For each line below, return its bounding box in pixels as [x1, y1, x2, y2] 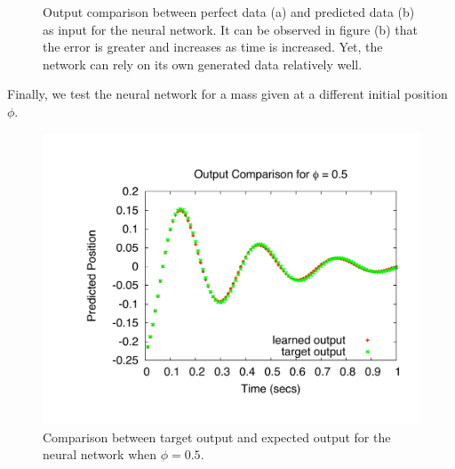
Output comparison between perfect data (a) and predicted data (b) [43, 3, 415, 20]
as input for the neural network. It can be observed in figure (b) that [43, 20, 418, 38]
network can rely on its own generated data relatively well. [43, 54, 363, 73]
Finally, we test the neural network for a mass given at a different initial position [7, 85, 448, 103]
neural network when [43, 445, 157, 464]
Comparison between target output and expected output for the [43, 427, 391, 446]
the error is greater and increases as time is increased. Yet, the [43, 37, 383, 56]
